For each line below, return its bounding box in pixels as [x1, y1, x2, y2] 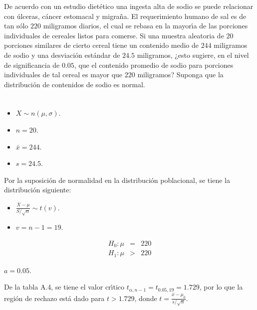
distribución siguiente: [4, 184, 71, 195]
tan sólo [4, 20, 28, 31]
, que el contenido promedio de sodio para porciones [74, 59, 234, 70]
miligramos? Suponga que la [137, 69, 224, 80]
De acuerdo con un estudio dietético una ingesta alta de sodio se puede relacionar [4, 1, 254, 11]
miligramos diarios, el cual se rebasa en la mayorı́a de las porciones [43, 20, 248, 31]
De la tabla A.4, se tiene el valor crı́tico [4, 282, 125, 292]
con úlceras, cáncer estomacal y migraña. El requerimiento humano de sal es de [4, 10, 247, 21]
